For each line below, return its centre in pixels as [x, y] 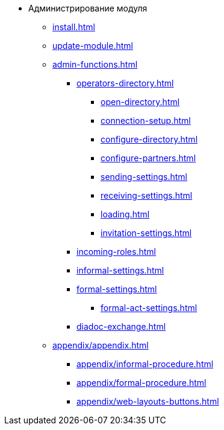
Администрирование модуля [88, 8]
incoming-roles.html [116, 252]
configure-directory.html [149, 139]
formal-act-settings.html [149, 308]
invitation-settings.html [146, 233]
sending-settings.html [144, 177]
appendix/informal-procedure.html [145, 364]
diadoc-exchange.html [121, 326]
